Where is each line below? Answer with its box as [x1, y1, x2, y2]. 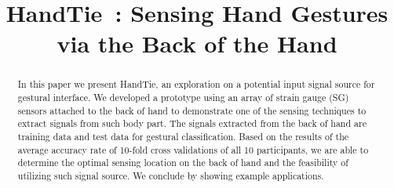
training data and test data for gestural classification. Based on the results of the [17, 129, 349, 143]
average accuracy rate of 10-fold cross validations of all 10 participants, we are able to [17, 143, 369, 156]
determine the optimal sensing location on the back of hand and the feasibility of [17, 156, 348, 169]
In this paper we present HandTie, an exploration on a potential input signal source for [17, 78, 375, 91]
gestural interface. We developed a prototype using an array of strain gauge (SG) [17, 91, 349, 104]
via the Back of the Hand [57, 27, 337, 60]
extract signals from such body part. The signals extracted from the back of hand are [17, 117, 367, 130]
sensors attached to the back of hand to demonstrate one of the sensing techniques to [17, 103, 367, 117]
